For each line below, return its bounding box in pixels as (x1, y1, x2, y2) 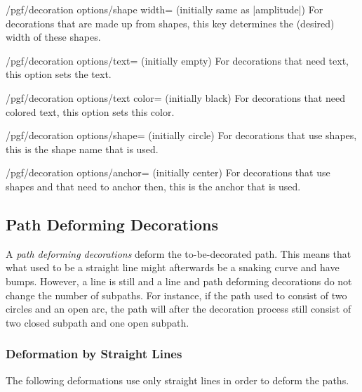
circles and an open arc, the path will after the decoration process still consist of (6, 301, 351, 316)
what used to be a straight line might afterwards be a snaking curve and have (6, 260, 340, 275)
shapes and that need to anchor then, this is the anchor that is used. (6, 178, 301, 193)
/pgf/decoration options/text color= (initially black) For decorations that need (6, 90, 345, 105)
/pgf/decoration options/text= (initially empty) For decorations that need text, (6, 53, 349, 67)
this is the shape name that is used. (6, 141, 159, 156)
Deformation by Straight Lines (6, 345, 182, 362)
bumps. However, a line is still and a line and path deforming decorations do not (6, 273, 352, 288)
